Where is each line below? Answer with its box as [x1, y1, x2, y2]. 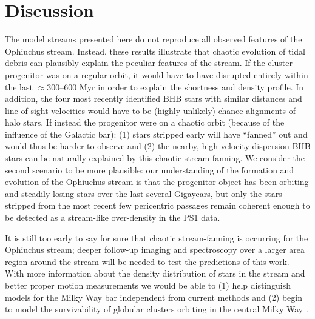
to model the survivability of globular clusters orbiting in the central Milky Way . [5, 303, 308, 315]
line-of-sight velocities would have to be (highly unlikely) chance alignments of [5, 104, 296, 116]
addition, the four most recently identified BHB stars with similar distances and [5, 92, 302, 105]
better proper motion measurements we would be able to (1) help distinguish [5, 279, 291, 291]
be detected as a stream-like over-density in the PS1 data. [5, 211, 220, 224]
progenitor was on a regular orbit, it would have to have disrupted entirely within [5, 68, 308, 81]
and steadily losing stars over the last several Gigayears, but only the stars [5, 187, 282, 200]
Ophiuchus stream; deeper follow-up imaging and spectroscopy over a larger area [5, 243, 305, 256]
